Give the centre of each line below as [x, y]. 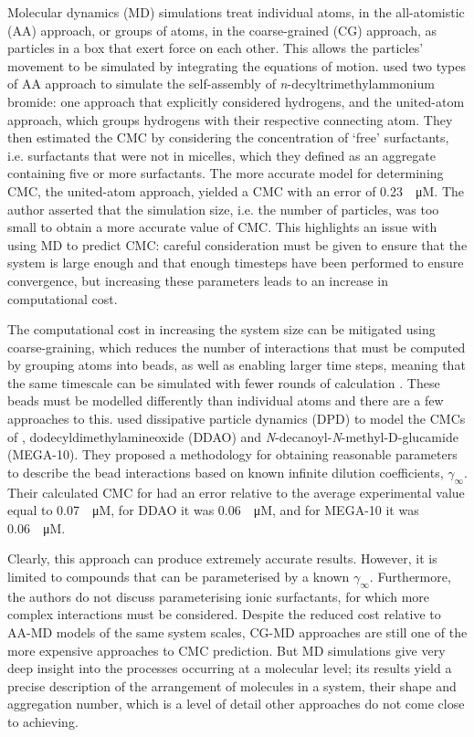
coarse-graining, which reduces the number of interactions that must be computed [237, 347]
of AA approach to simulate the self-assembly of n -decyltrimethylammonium [221, 84]
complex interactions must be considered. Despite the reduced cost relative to [224, 614]
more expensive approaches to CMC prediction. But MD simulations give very [226, 650]
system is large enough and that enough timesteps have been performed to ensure [236, 263]
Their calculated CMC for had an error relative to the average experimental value [236, 492]
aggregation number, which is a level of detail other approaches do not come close [236, 704]
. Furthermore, [410, 577]
